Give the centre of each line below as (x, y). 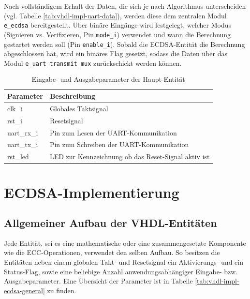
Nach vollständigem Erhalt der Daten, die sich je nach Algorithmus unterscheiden (125, 6)
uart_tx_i (23, 144)
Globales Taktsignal (79, 108)
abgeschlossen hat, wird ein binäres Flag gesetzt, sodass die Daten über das (116, 53)
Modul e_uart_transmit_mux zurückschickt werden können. (93, 63)
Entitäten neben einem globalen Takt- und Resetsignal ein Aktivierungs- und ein (124, 262)
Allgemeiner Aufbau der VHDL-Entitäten (110, 223)
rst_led (18, 157)
